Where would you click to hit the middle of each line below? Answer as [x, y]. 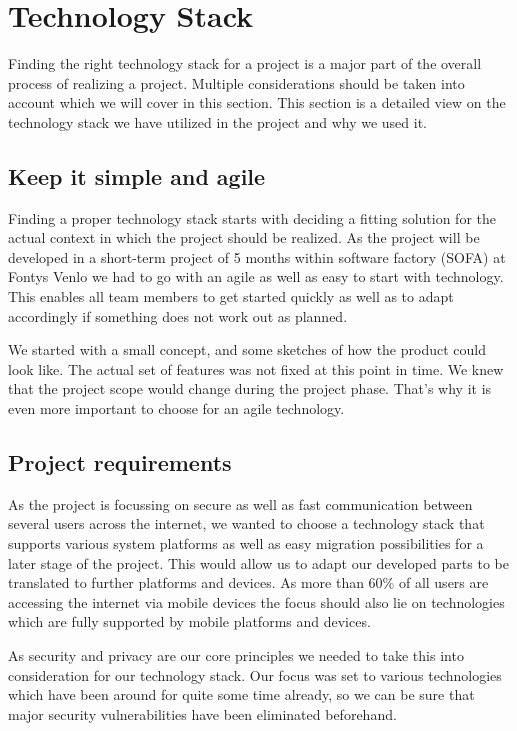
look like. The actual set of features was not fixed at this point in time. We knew [256, 368]
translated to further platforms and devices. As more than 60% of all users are [248, 582]
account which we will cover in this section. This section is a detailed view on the [257, 102]
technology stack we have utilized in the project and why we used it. [217, 121]
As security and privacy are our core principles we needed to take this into [236, 655]
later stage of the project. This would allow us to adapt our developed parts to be [258, 562]
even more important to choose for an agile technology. [176, 408]
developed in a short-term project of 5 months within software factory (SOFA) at [257, 256]
